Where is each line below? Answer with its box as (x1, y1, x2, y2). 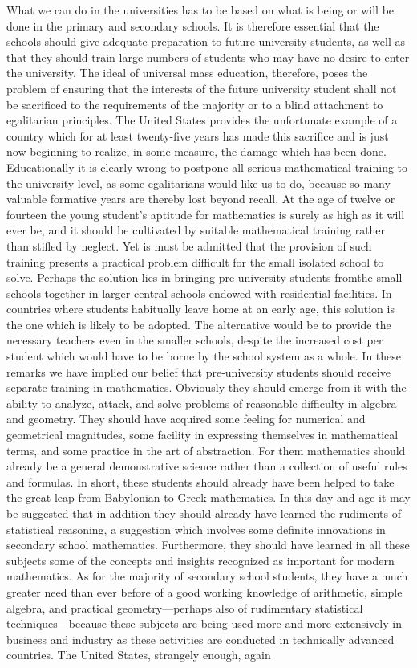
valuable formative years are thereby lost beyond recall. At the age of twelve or (6, 190, 395, 207)
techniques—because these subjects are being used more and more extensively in (6, 615, 402, 632)
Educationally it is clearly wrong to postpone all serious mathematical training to (6, 158, 408, 175)
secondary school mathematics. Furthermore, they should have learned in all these (6, 536, 410, 553)
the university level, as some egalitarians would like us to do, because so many (6, 174, 391, 191)
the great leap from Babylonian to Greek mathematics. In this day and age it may (6, 489, 411, 506)
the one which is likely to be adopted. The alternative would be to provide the (6, 316, 391, 332)
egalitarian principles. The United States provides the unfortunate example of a (6, 112, 398, 128)
